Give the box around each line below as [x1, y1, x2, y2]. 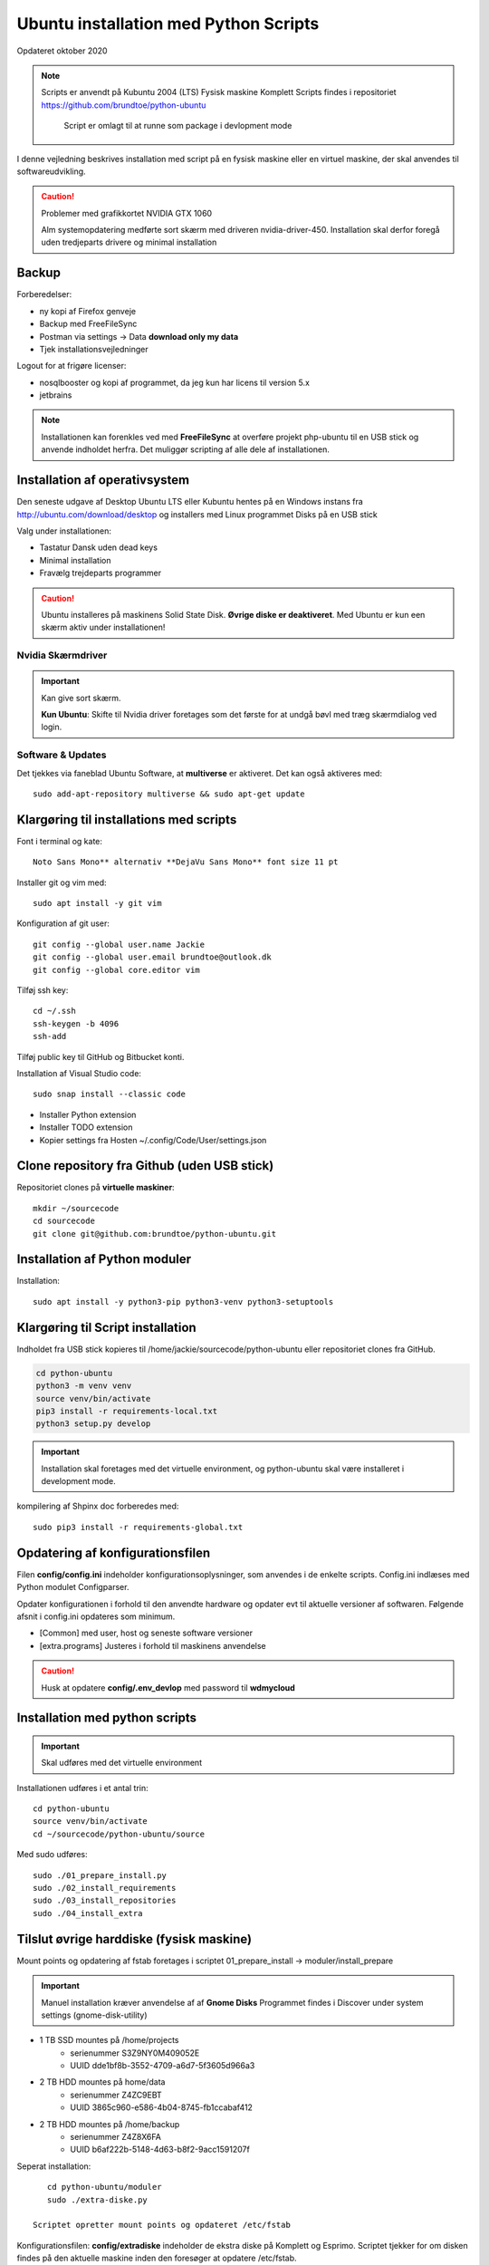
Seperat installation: [16, 2161, 91, 2172]
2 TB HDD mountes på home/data [39, 2077, 166, 2087]
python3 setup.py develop [35, 1419, 151, 1429]
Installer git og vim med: [16, 877, 107, 888]
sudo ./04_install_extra [33, 1908, 143, 1918]
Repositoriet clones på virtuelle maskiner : [16, 1182, 176, 1193]
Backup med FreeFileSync [39, 318, 138, 330]
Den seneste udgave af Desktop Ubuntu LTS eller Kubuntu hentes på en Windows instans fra [16, 496, 364, 507]
